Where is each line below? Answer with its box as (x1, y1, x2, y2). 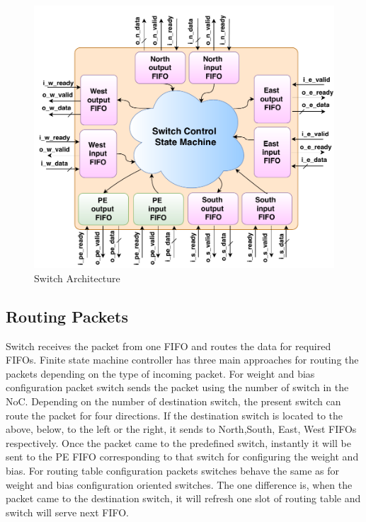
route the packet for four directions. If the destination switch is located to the (6, 407, 343, 422)
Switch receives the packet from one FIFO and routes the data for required (6, 338, 331, 353)
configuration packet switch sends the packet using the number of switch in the (6, 380, 349, 395)
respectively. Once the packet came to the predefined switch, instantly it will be (6, 435, 351, 450)
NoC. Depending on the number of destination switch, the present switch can (6, 393, 341, 408)
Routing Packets (6, 305, 128, 327)
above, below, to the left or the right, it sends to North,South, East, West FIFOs (6, 422, 357, 436)
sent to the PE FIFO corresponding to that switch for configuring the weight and (6, 449, 359, 464)
